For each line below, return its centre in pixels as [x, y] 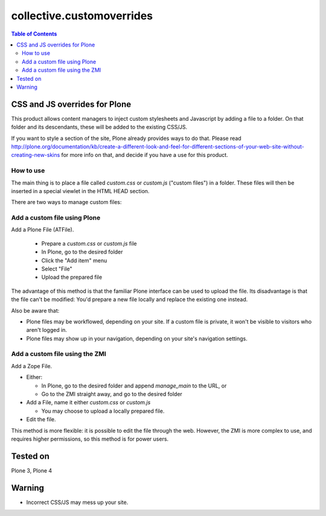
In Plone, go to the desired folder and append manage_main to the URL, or [134, 386]
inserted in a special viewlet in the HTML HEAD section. [80, 191]
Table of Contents [34, 34]
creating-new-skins [36, 155]
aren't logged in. [47, 330]
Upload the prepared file [72, 277]
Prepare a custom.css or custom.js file [89, 243]
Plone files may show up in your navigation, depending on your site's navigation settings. [137, 339]
